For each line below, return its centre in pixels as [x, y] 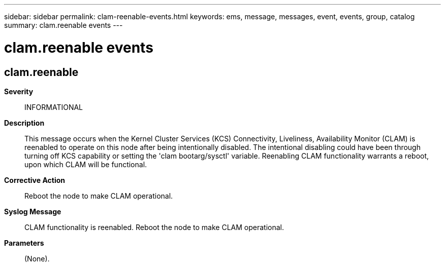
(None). [37, 258]
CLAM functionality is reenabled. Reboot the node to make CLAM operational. [154, 227]
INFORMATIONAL [54, 107]
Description [24, 123]
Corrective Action [35, 180]
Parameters [24, 243]
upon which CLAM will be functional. [86, 164]
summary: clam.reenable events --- [63, 25]
